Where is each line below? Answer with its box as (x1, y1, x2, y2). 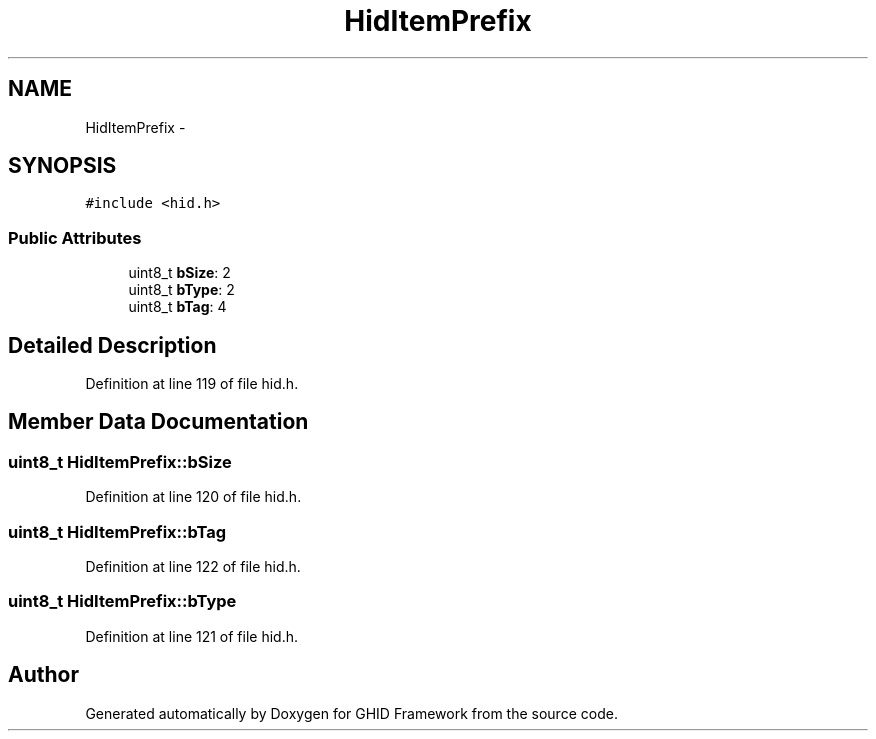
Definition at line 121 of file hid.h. (85, 627, 299, 645)
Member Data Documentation (8, 409, 309, 435)
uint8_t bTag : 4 (128, 298, 227, 316)
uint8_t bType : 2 (128, 281, 235, 299)
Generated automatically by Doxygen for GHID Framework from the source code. (85, 704, 618, 722)
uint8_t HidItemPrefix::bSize (8, 451, 232, 472)
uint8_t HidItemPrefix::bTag (8, 521, 227, 542)
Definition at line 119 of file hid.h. (85, 375, 299, 393)
